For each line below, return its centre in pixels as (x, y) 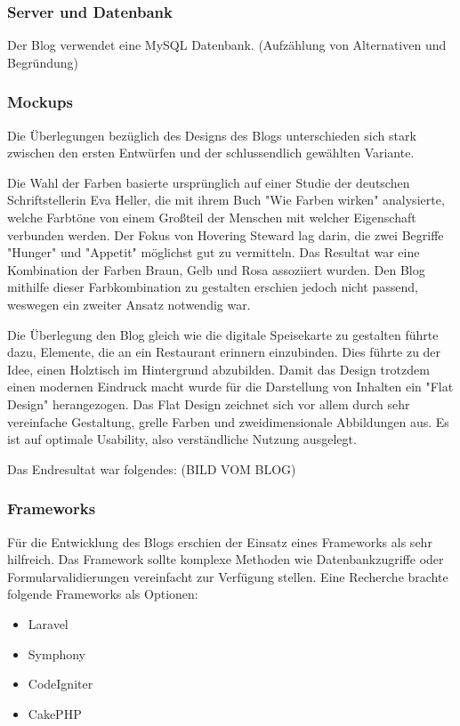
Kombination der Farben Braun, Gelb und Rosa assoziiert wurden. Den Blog (216, 269)
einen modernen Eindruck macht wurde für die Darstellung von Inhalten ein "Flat (230, 387)
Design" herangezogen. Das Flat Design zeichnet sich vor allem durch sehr (209, 403)
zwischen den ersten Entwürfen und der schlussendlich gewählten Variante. (211, 153)
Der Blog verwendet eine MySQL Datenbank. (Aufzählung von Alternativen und (227, 45)
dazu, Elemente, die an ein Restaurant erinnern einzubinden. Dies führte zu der (224, 352)
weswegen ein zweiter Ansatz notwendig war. (129, 304)
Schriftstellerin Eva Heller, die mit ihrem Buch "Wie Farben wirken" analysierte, (226, 200)
